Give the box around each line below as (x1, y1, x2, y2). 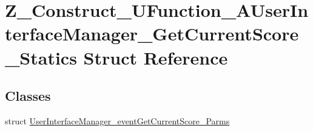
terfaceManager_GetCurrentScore (5, 21, 299, 46)
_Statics (5, 45, 77, 69)
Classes (5, 86, 51, 105)
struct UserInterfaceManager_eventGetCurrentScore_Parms (5, 114, 230, 127)
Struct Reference (83, 45, 228, 69)
